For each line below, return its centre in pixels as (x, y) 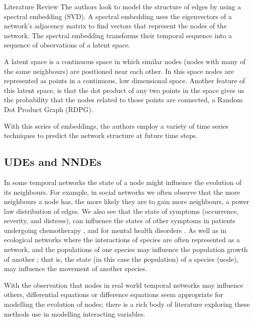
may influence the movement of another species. (76, 268)
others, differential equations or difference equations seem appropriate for (114, 294)
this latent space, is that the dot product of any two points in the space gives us (124, 90)
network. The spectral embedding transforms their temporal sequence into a (118, 35)
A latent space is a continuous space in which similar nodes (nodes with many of (125, 61)
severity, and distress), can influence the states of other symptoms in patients (120, 220)
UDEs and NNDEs (53, 162)
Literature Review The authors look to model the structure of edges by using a (123, 6)
